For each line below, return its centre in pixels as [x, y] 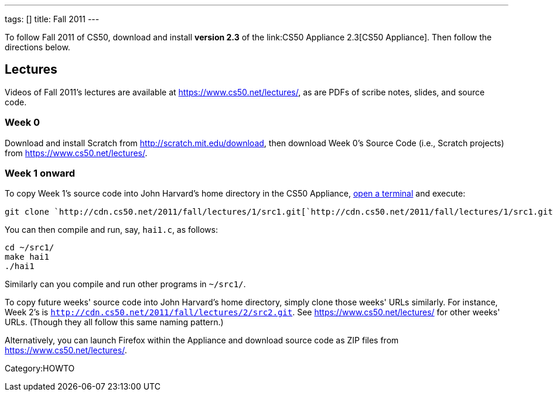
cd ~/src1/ [30, 248]
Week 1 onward [40, 173]
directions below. [37, 47]
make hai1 [27, 257]
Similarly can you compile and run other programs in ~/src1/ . [125, 284]
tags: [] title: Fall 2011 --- [52, 19]
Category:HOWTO [40, 369]
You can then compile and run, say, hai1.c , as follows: [112, 230]
